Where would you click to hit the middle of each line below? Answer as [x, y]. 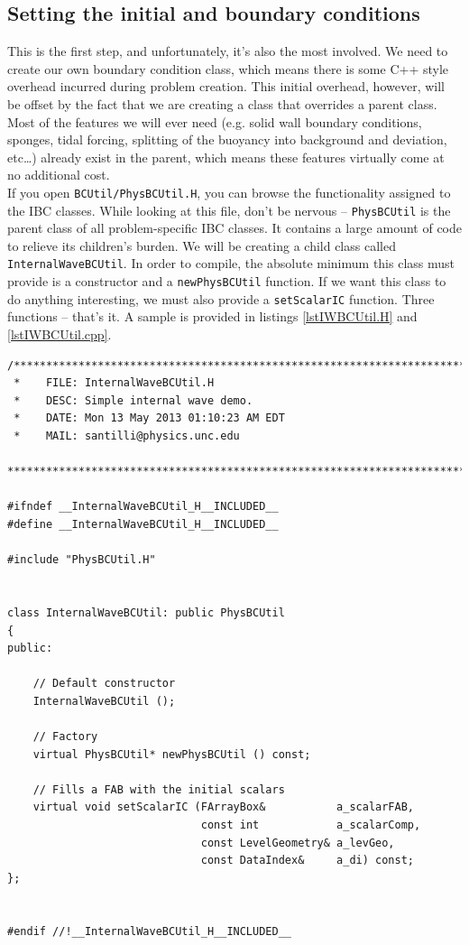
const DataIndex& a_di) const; [308, 861]
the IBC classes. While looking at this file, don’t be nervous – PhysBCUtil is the [229, 210]
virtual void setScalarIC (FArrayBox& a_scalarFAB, [224, 807]
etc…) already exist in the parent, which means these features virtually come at [226, 157]
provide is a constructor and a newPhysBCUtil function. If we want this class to [227, 281]
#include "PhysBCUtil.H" [82, 560]
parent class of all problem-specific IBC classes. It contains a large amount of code [234, 228]
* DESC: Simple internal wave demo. [133, 400]
